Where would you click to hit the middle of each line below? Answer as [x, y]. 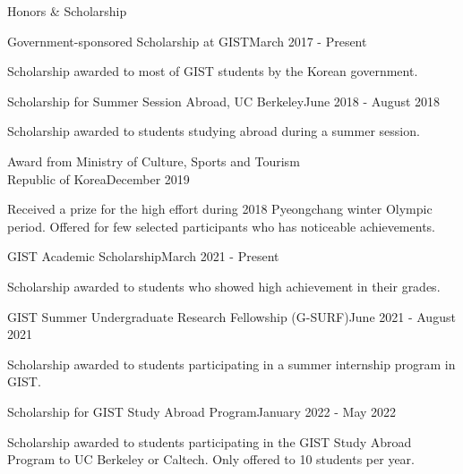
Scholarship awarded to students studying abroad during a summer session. [214, 131]
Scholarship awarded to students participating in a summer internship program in [231, 364]
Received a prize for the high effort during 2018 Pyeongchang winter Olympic [220, 209]
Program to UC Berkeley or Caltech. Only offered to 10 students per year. [211, 459]
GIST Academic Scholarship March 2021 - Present [143, 256]
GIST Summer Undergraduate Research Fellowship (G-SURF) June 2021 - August [231, 316]
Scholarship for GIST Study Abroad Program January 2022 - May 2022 [202, 411]
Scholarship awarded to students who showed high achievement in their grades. [224, 286]
